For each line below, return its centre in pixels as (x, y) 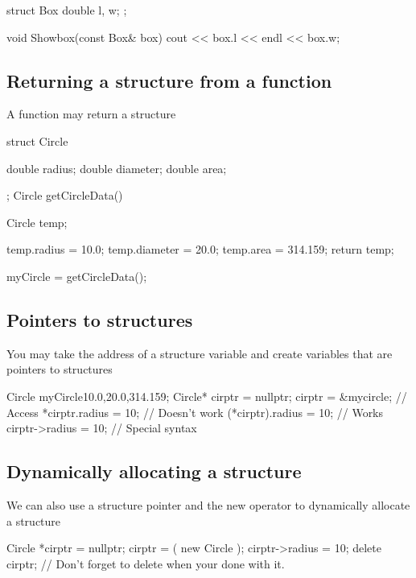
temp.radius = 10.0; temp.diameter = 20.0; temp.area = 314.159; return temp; (200, 249)
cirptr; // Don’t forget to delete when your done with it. (146, 563)
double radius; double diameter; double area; (117, 168)
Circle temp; (37, 222)
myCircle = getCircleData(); (77, 276)
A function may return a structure (91, 114)
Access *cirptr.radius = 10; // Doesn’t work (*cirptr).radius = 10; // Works (195, 412)
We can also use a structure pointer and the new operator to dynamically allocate (208, 504)
